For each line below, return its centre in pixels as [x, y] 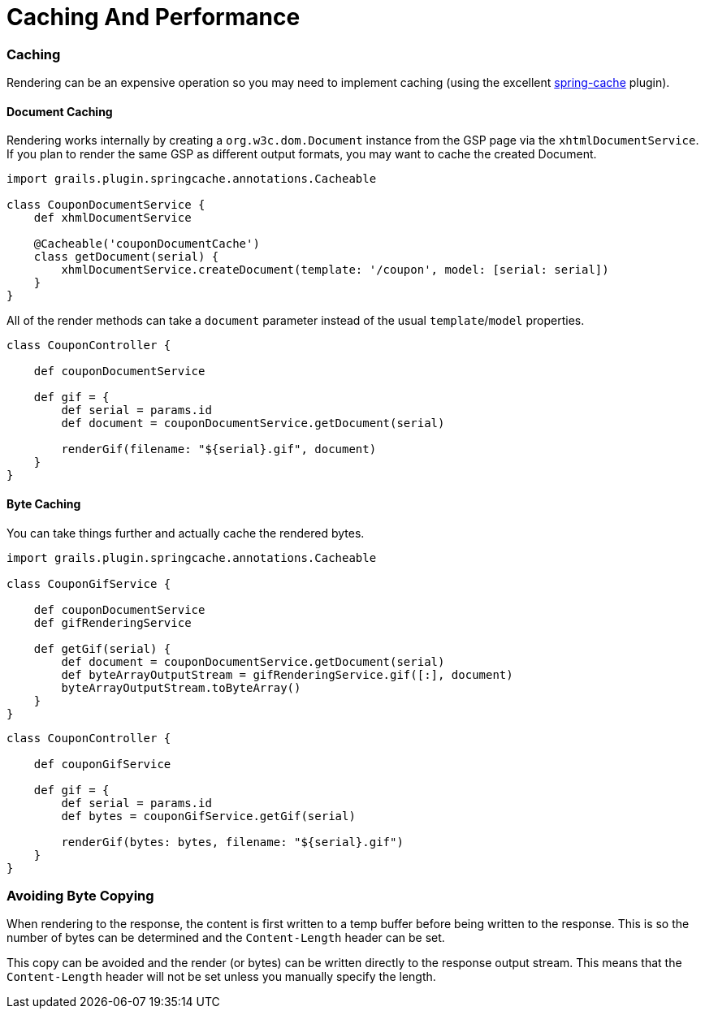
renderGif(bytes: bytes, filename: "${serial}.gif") [232, 842]
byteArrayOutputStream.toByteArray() [181, 687]
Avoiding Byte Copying [80, 895]
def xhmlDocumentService [112, 218]
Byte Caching [44, 503]
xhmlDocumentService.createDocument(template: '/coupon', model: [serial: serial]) [335, 270]
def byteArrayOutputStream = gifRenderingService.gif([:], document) [287, 674]
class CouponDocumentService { [106, 205]
